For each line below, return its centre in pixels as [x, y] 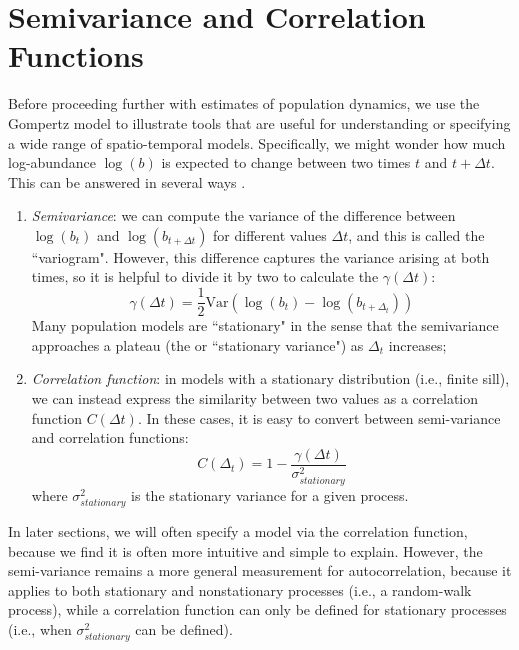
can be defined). [184, 628]
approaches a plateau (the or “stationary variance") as [197, 344]
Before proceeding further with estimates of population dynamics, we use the [244, 103]
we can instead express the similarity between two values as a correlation [255, 397]
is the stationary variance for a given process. [270, 494]
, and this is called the [416, 234]
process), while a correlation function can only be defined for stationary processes [257, 609]
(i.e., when [40, 628]
